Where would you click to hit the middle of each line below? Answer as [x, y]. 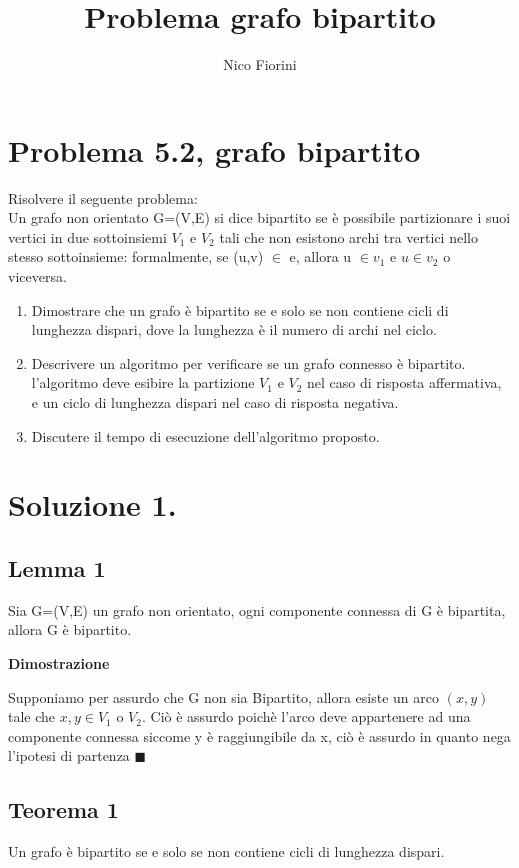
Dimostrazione [59, 662]
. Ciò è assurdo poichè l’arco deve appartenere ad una [306, 716]
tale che [32, 716]
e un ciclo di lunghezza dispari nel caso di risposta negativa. [215, 402]
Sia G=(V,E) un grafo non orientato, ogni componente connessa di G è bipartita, [257, 609]
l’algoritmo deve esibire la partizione [143, 382]
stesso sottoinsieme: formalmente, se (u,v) [136, 256]
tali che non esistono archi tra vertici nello [348, 236]
